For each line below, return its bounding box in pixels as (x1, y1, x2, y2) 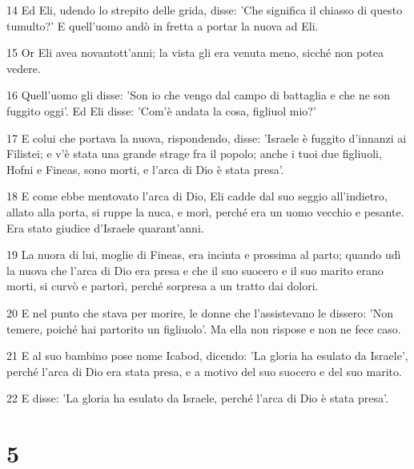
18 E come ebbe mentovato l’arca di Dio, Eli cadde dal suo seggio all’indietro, (6, 188, 388, 204)
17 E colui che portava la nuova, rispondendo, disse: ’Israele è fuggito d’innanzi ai (6, 129, 407, 146)
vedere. (6, 59, 41, 76)
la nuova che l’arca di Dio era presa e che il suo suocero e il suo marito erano (6, 261, 384, 278)
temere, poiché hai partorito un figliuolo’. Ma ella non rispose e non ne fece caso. (6, 320, 401, 337)
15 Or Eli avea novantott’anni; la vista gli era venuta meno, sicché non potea (6, 44, 384, 61)
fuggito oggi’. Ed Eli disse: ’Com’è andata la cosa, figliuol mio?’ (6, 102, 316, 119)
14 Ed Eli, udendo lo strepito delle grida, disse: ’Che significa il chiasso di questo (6, 2, 403, 18)
